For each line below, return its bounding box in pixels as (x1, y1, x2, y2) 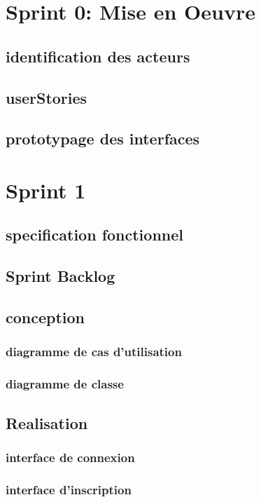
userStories (6, 86, 87, 108)
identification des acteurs (6, 45, 190, 67)
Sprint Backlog (6, 265, 115, 287)
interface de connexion (6, 448, 135, 466)
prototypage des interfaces (6, 128, 200, 149)
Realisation (6, 412, 88, 433)
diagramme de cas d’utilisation (6, 343, 182, 360)
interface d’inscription (6, 480, 132, 498)
